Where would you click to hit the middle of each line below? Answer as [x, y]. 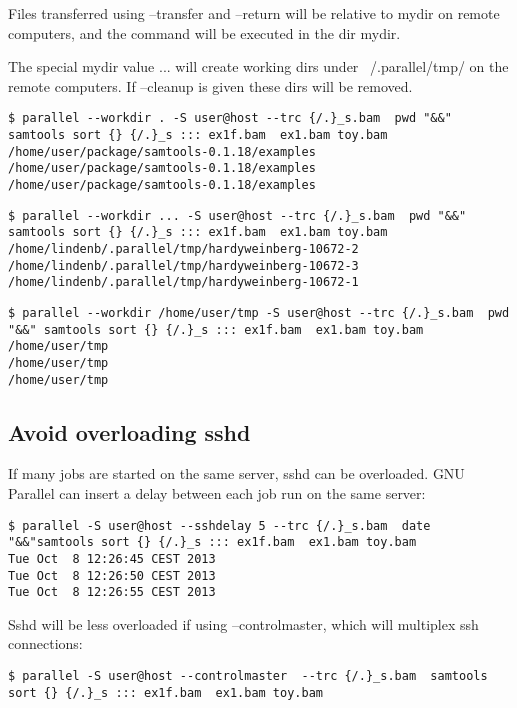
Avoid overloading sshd [129, 431]
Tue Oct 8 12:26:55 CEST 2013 [112, 592]
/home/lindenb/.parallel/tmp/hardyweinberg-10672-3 [183, 265]
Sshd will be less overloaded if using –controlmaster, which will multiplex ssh [243, 623]
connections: [45, 643]
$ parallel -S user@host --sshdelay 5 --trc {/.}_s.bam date [219, 525]
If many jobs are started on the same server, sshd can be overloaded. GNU [236, 473]
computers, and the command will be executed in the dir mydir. [204, 32]
